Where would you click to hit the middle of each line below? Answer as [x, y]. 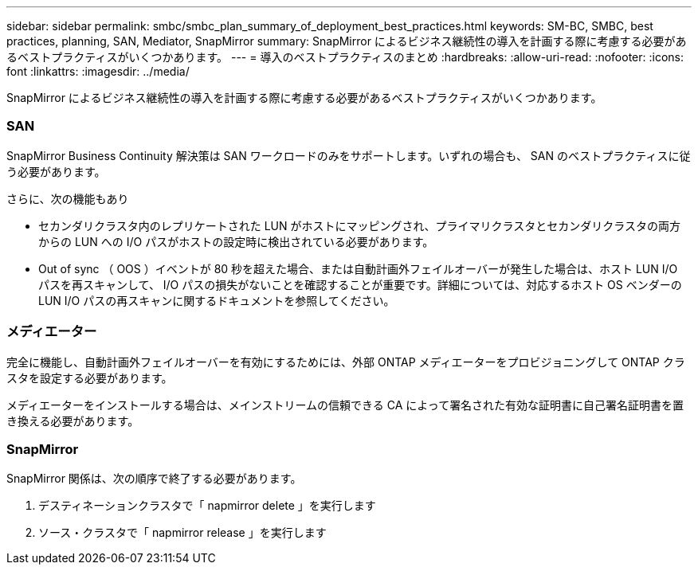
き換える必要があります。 [73, 420]
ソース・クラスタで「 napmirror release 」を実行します [182, 533]
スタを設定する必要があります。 [90, 377]
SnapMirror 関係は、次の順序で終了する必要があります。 [154, 479]
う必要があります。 [56, 171]
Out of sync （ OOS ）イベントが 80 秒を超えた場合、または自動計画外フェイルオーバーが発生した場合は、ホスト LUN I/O [358, 268]
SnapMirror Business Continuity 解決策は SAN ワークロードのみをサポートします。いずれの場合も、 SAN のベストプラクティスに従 [349, 155]
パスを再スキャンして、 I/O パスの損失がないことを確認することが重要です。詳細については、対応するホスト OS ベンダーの [360, 284]
